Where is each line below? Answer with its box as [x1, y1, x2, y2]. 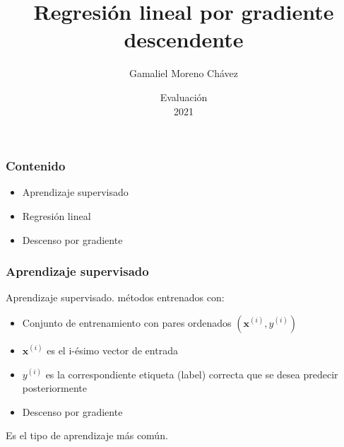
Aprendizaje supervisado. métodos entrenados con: [6, 290, 225, 305]
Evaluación [160, 89, 208, 104]
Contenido [6, 157, 66, 175]
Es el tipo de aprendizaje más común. [6, 428, 168, 443]
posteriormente [22, 381, 87, 395]
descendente [124, 25, 244, 54]
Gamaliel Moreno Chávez [129, 66, 239, 81]
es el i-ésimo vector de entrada [47, 342, 178, 357]
